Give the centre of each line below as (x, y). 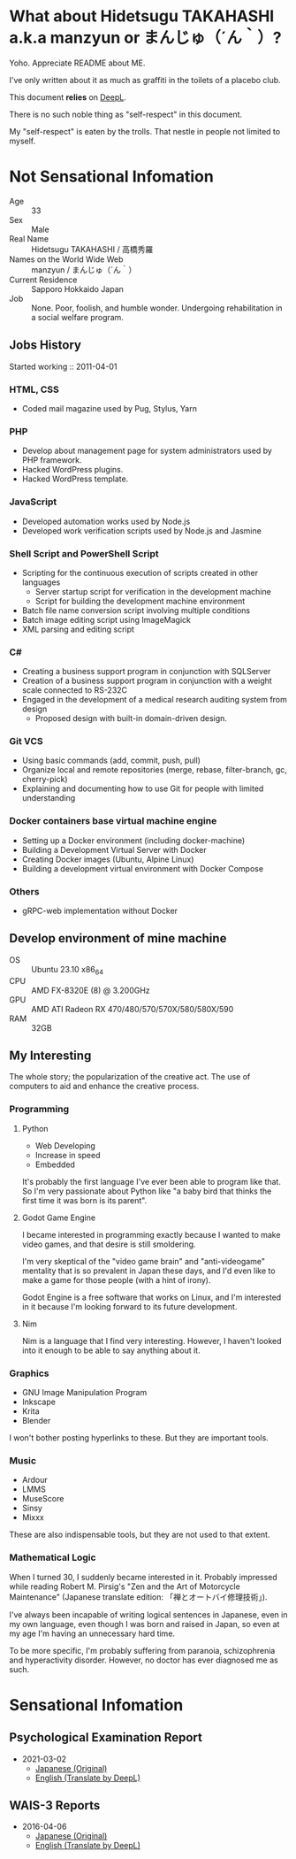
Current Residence (43, 280)
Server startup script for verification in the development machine (153, 591)
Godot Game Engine (58, 1218)
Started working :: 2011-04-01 (63, 366)
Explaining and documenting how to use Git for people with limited (143, 788)
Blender (36, 1421)
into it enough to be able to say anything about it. (111, 1350)
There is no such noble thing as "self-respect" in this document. (126, 114)
